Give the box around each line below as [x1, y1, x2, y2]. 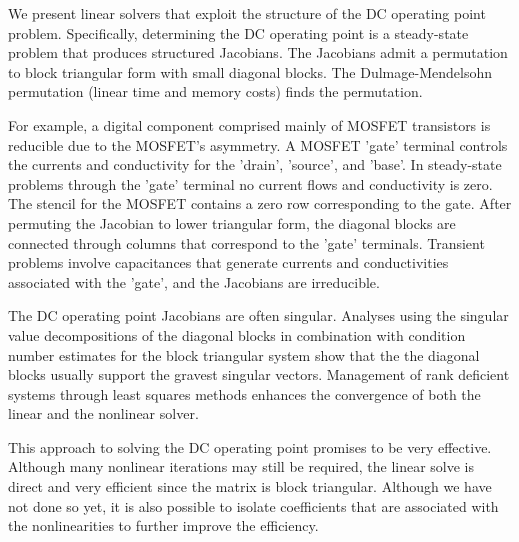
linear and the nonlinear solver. [8, 403, 199, 424]
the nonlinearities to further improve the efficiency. [8, 515, 319, 536]
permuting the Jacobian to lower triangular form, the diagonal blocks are [8, 212, 456, 233]
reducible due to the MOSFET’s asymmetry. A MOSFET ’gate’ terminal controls [8, 134, 508, 155]
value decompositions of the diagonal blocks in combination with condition [8, 324, 466, 345]
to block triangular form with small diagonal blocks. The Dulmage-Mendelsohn [8, 61, 492, 82]
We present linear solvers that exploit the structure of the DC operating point [8, 3, 486, 23]
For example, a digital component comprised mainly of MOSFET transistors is [8, 114, 491, 135]
